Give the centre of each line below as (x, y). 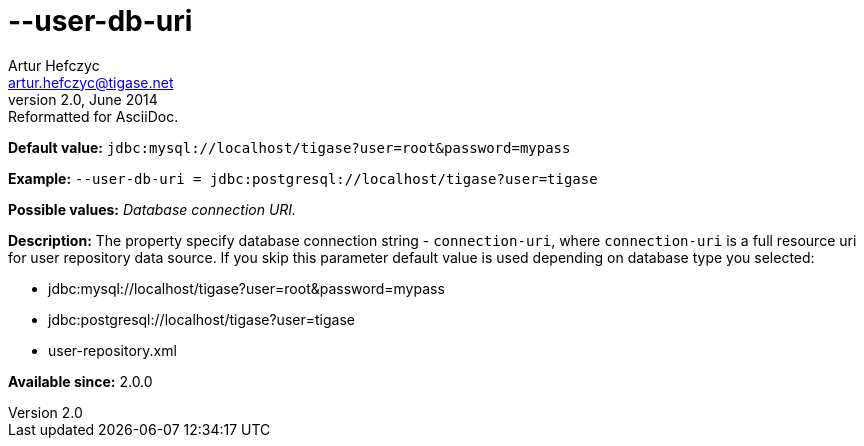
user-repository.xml (112, 350)
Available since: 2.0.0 (80, 381)
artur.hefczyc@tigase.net (91, 82)
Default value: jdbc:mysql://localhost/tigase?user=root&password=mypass (289, 147)
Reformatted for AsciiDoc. (93, 116)
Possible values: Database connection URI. (152, 209)
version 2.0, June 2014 (83, 99)
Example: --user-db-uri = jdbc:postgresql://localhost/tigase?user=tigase (303, 178)
